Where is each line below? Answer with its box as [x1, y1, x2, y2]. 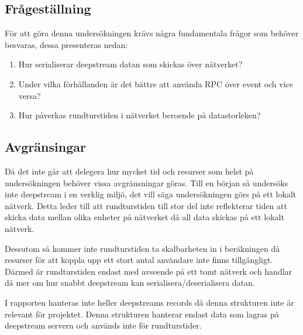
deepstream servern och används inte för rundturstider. [5, 319, 202, 331]
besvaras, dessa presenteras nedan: [5, 38, 128, 50]
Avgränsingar [5, 138, 86, 156]
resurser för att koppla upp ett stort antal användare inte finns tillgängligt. [5, 254, 273, 266]
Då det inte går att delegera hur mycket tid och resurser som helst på [5, 165, 254, 177]
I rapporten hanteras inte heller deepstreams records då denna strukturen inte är [5, 296, 294, 308]
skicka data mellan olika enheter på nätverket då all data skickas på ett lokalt [5, 211, 284, 223]
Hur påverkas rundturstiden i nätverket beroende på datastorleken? [18, 109, 261, 121]
